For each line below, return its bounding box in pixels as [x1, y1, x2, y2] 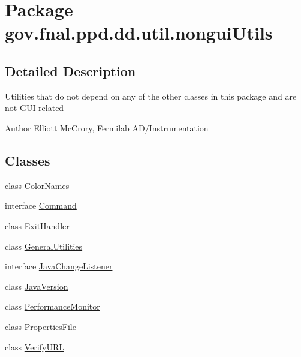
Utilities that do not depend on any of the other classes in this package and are [5, 89, 297, 102]
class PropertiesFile [5, 320, 76, 332]
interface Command [5, 199, 77, 212]
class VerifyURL [5, 340, 64, 353]
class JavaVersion [5, 280, 68, 292]
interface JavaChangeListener [5, 260, 113, 272]
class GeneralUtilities [5, 239, 83, 252]
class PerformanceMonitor [5, 300, 100, 313]
